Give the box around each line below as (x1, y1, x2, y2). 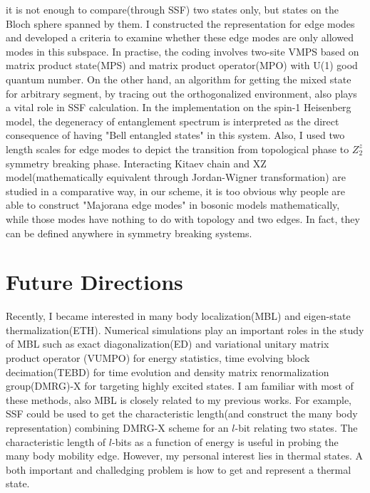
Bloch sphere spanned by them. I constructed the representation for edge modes (6, 16, 355, 31)
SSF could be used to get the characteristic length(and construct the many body (6, 406, 358, 421)
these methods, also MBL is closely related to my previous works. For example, (6, 392, 352, 407)
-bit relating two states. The (235, 420, 358, 435)
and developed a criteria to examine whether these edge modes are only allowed (6, 30, 354, 45)
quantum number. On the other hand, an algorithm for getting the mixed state (6, 71, 351, 86)
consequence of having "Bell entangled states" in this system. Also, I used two (6, 128, 345, 142)
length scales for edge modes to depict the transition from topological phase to (6, 141, 349, 156)
